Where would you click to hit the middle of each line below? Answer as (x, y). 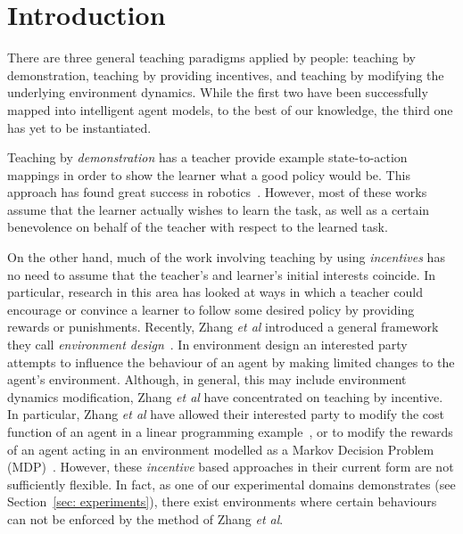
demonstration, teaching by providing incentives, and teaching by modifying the (226, 74)
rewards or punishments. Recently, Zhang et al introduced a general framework (223, 327)
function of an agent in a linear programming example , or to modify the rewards (230, 431)
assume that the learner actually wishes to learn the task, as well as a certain (219, 209)
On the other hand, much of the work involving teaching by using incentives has (226, 257)
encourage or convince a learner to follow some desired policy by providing (211, 309)
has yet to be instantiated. (79, 127)
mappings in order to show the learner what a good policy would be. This (209, 174)
